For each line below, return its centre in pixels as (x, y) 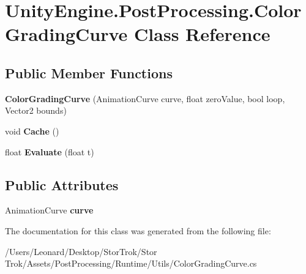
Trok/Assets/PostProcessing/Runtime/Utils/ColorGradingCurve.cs (131, 263)
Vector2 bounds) (36, 110)
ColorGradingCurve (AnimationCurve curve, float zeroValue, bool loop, (145, 98)
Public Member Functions (89, 72)
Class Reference (202, 34)
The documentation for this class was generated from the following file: (138, 230)
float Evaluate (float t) (50, 151)
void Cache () (32, 131)
